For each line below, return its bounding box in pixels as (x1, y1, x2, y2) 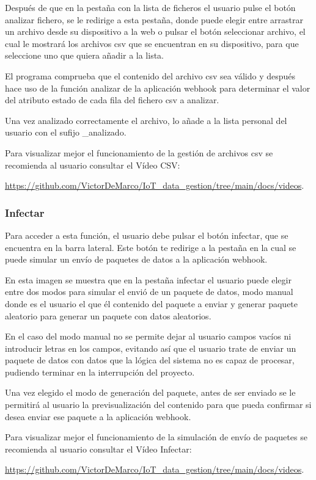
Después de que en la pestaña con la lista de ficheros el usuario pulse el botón (5, 1, 296, 13)
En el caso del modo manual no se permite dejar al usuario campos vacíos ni (5, 330, 292, 343)
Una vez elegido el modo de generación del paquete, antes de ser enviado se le (5, 386, 296, 399)
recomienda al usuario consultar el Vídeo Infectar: (5, 442, 192, 455)
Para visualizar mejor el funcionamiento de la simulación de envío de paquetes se (5, 431, 307, 443)
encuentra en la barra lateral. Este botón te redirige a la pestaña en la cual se (5, 241, 296, 253)
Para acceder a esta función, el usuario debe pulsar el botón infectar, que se (5, 228, 288, 241)
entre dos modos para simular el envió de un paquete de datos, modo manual (5, 285, 293, 298)
